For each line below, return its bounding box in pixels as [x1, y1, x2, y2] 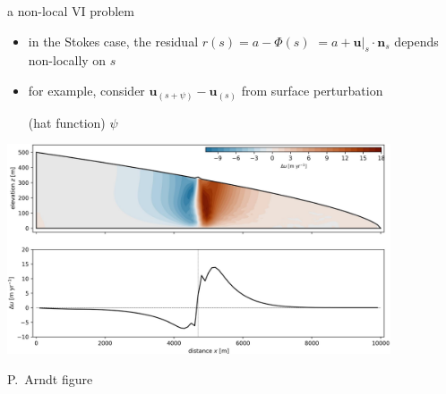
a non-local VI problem [7, 2, 134, 20]
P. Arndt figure [7, 369, 93, 388]
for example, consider [28, 80, 145, 99]
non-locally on [28, 51, 107, 70]
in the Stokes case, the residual [28, 31, 199, 50]
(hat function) [28, 113, 106, 131]
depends [394, 31, 439, 50]
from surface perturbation [241, 80, 383, 99]
